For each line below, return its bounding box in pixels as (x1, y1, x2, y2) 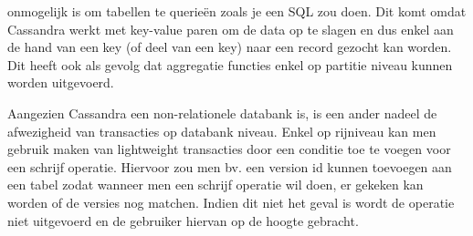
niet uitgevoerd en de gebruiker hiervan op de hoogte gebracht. (7, 210, 359, 230)
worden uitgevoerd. (7, 73, 114, 92)
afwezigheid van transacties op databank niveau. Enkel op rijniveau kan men (7, 121, 436, 140)
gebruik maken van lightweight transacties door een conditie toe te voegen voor (7, 139, 451, 159)
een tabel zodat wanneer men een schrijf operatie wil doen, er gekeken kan (7, 175, 424, 194)
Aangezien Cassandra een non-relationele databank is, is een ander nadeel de (7, 103, 437, 122)
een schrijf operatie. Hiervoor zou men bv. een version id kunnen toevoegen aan (7, 157, 452, 176)
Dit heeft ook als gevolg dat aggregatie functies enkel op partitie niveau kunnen (7, 55, 453, 74)
